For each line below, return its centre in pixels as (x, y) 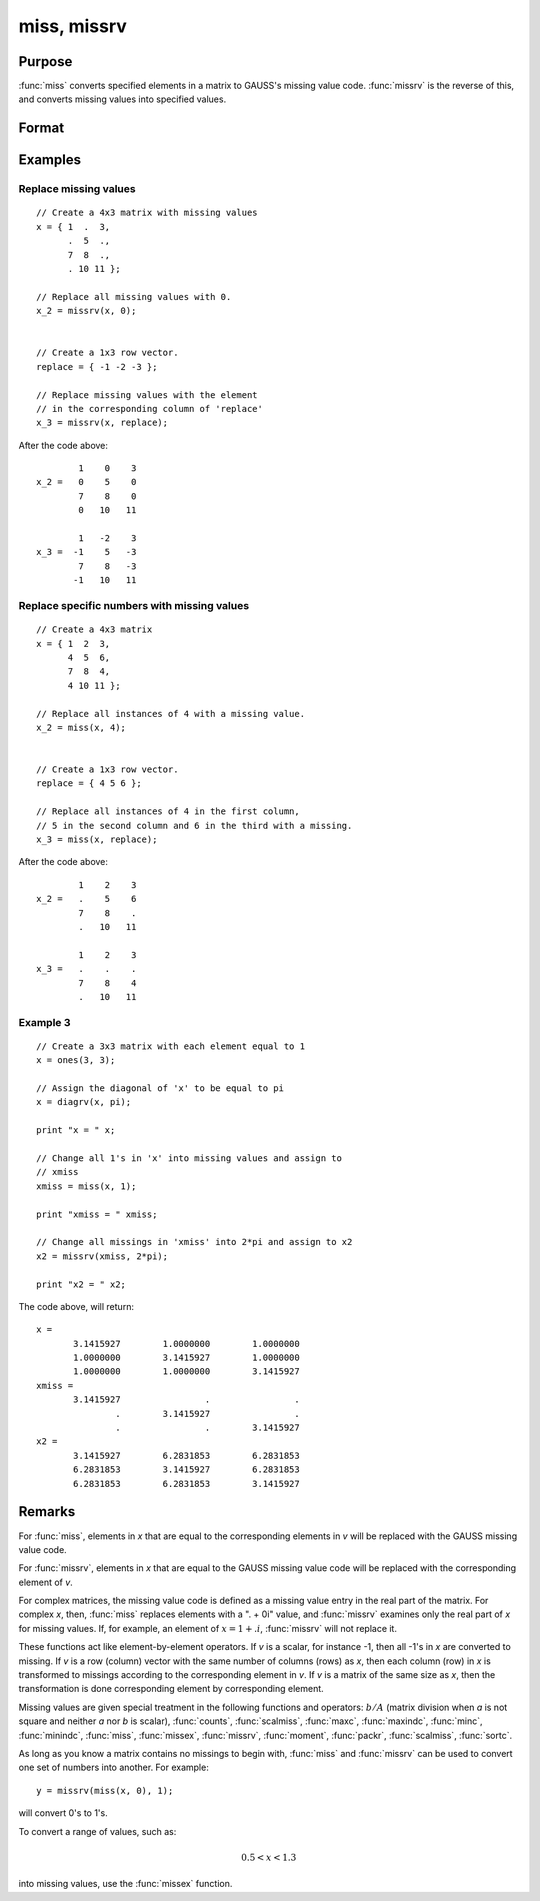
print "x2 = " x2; (81, 1284)
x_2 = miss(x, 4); (81, 727)
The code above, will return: (76, 1306)
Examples (50, 160)
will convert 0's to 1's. (63, 1813)
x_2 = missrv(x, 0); (86, 311)
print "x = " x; (76, 1130)
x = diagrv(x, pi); (84, 1102)
